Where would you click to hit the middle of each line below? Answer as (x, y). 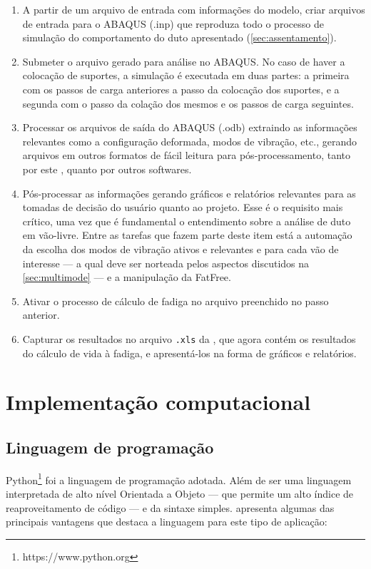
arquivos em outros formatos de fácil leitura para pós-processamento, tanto (186, 155)
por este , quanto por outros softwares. (107, 169)
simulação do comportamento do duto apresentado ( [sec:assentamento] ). (179, 37)
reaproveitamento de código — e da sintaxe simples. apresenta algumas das (170, 507)
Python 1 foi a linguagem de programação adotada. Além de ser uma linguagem (179, 478)
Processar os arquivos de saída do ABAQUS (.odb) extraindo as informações (190, 127)
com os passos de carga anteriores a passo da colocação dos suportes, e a (181, 89)
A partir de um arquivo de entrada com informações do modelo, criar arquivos (194, 9)
